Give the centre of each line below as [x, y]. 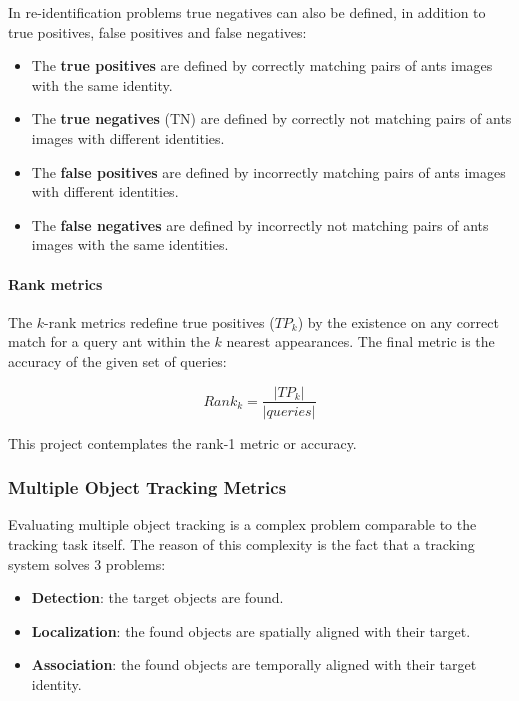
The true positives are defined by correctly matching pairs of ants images [262, 65]
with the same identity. [102, 84]
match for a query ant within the [109, 341]
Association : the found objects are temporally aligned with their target [254, 664]
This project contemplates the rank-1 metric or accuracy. [182, 442]
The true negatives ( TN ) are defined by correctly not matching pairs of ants [271, 118]
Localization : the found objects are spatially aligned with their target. [251, 630]
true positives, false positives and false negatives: [157, 31]
